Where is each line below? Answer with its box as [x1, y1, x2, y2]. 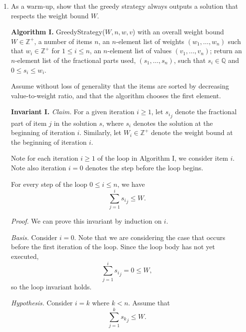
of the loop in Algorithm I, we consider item [97, 153, 228, 163]
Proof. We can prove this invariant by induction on [11, 216, 162, 226]
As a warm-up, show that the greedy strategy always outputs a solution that [11, 1, 238, 11]
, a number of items [34, 36, 92, 46]
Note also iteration [11, 162, 66, 172]
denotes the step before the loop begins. [85, 162, 203, 172]
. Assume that [128, 298, 170, 308]
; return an [210, 45, 242, 56]
